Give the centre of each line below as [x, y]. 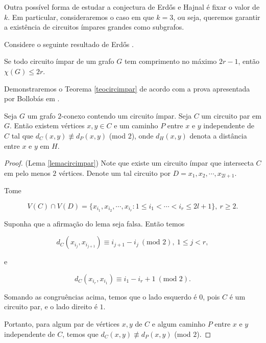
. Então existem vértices [47, 125]
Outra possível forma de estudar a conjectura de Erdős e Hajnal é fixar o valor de [132, 7]
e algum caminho [179, 324]
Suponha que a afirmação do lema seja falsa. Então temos [94, 223]
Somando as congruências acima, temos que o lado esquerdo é [101, 296]
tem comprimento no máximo [171, 61]
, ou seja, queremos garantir [217, 17]
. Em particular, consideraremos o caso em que [81, 17]
